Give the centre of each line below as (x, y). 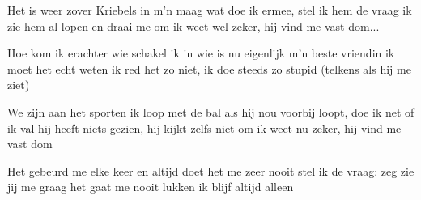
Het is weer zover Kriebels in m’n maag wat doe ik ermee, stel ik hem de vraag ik (210, 10)
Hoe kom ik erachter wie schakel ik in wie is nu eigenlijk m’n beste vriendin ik (201, 53)
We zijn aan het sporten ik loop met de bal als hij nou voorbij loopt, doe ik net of (211, 111)
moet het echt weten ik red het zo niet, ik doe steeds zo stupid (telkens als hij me (209, 68)
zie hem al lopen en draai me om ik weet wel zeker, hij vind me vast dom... (193, 26)
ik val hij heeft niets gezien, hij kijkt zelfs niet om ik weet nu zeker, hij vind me (204, 128)
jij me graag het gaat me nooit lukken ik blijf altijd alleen (151, 187)
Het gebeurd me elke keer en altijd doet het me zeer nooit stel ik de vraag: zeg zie (211, 170)
